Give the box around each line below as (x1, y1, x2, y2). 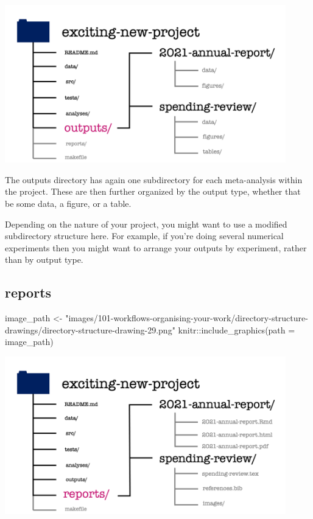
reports (5, 283, 52, 302)
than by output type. (5, 253, 83, 266)
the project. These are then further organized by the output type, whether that (5, 185, 301, 198)
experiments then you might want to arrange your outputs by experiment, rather (5, 241, 307, 254)
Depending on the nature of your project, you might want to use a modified (5, 217, 287, 230)
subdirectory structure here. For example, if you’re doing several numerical (5, 229, 284, 242)
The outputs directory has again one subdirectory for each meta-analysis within (5, 173, 303, 186)
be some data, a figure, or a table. (5, 197, 132, 209)
